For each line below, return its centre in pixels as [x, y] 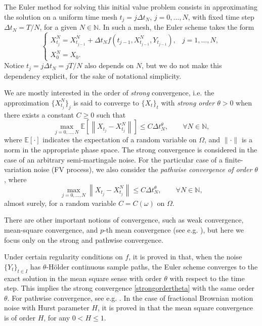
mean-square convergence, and [51, 230]
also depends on [109, 65]
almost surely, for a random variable [60, 203]
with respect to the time [207, 278]
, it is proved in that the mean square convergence [175, 308]
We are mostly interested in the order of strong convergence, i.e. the [109, 93]
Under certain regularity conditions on [63, 257]
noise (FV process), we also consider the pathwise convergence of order [143, 169]
